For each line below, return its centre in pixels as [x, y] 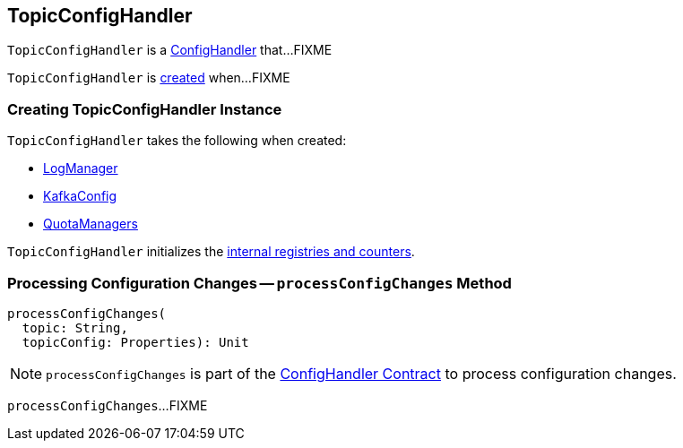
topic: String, [75, 327]
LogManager [81, 168]
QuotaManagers [91, 224]
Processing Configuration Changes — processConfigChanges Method [259, 283]
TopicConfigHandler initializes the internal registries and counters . [211, 252]
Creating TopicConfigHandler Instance [145, 109]
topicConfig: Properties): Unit [135, 342]
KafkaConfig [80, 196]
